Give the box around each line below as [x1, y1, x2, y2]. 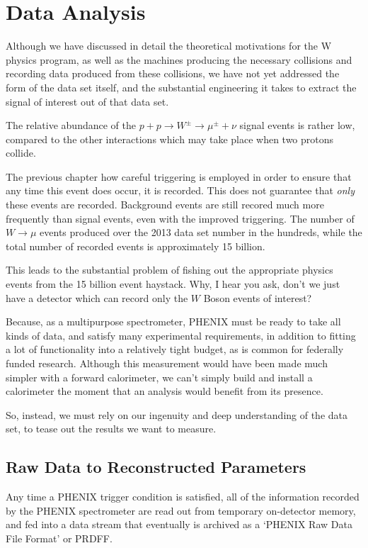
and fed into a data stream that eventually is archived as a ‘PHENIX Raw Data [6, 517, 352, 532]
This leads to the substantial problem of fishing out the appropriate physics [6, 262, 333, 277]
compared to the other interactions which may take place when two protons [6, 131, 334, 146]
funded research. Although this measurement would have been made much [6, 356, 328, 370]
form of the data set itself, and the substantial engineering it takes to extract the [6, 79, 357, 94]
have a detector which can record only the [6, 290, 188, 305]
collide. [6, 145, 36, 160]
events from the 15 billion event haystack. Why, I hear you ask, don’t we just [6, 276, 340, 291]
